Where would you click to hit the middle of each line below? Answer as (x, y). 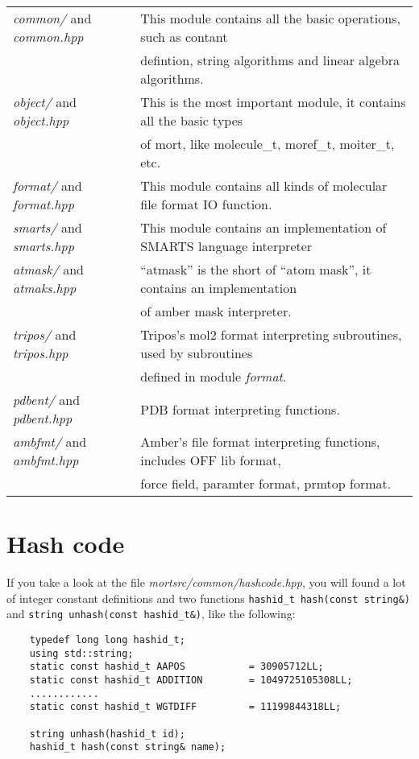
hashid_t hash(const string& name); (128, 747)
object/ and (45, 102)
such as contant (184, 37)
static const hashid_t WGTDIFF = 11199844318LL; (185, 707)
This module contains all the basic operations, (270, 18)
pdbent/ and (47, 400)
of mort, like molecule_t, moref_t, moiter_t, (268, 144)
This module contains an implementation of (263, 227)
